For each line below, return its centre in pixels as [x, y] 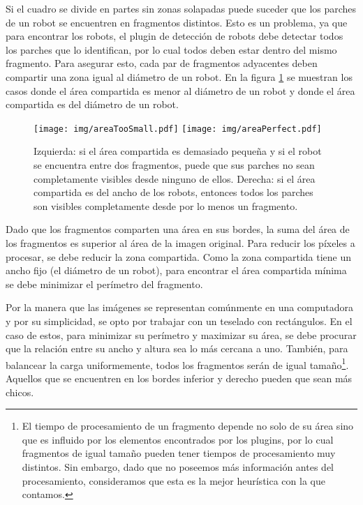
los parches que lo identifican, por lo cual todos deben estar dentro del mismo [171, 49]
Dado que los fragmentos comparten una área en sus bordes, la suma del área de [178, 229]
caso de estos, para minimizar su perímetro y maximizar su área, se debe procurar [181, 334]
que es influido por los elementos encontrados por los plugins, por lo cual [178, 439]
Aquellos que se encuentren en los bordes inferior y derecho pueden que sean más [179, 378]
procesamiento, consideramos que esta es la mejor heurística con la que [173, 480]
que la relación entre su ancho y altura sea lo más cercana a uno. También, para [177, 348]
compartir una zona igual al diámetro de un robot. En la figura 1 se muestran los [179, 76]
